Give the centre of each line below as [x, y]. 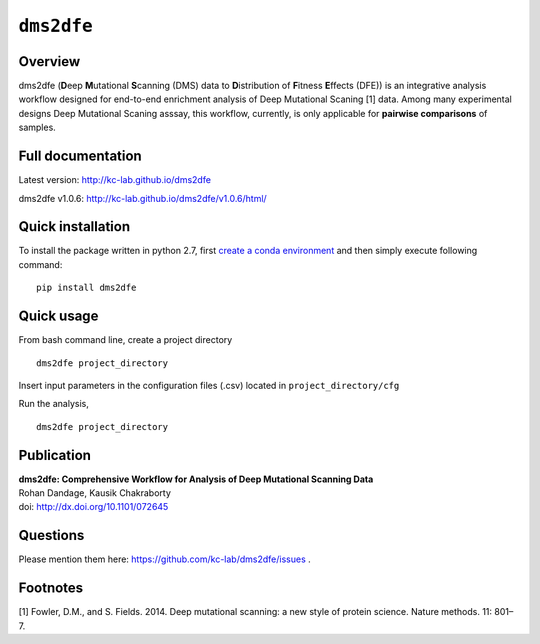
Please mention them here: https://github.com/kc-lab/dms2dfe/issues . [165, 559]
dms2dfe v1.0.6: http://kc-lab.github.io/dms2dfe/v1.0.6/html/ [142, 198]
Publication [55, 455]
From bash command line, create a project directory [125, 340]
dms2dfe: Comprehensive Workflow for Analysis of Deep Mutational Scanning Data [196, 479]
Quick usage [58, 316]
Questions [51, 535]
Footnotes [51, 588]
